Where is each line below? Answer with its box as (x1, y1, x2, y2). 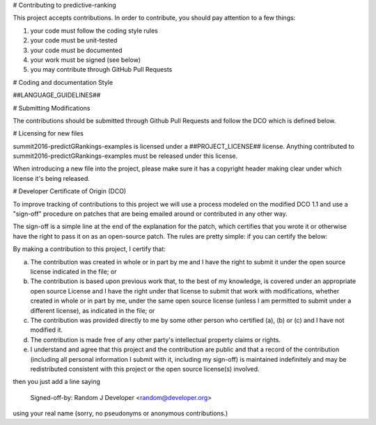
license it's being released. (13, 174, 91, 182)
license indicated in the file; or (30, 267, 117, 275)
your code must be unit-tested (30, 36, 118, 45)
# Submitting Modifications (13, 104, 91, 112)
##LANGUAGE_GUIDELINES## (13, 91, 101, 99)
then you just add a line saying (13, 378, 101, 386)
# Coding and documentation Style (13, 78, 113, 86)
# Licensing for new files (13, 129, 84, 138)
